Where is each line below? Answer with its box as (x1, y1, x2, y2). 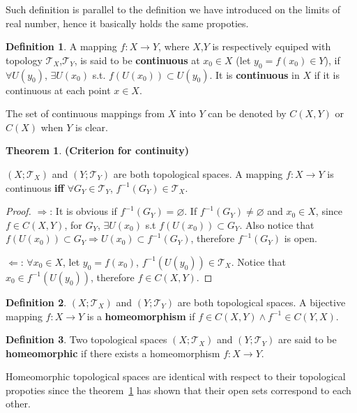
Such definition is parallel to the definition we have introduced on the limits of (6, 2, 341, 16)
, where (158, 39, 190, 54)
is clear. (75, 119, 108, 134)
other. (6, 396, 31, 411)
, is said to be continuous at (74, 52, 200, 67)
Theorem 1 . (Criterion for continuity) (6, 143, 189, 158)
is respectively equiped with (212, 39, 331, 54)
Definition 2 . (6, 294, 67, 309)
